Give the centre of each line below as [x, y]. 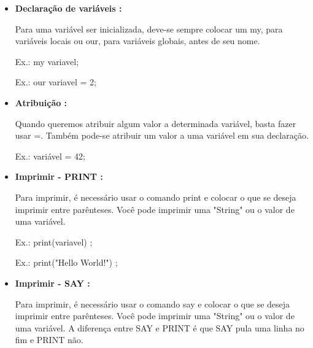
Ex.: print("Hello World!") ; [66, 262]
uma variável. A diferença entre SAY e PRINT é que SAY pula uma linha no [160, 327]
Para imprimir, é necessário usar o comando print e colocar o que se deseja [156, 197]
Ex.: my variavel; [47, 61]
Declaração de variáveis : [68, 8]
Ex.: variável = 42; [50, 156]
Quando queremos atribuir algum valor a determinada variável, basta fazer [156, 123]
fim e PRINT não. [49, 340]
